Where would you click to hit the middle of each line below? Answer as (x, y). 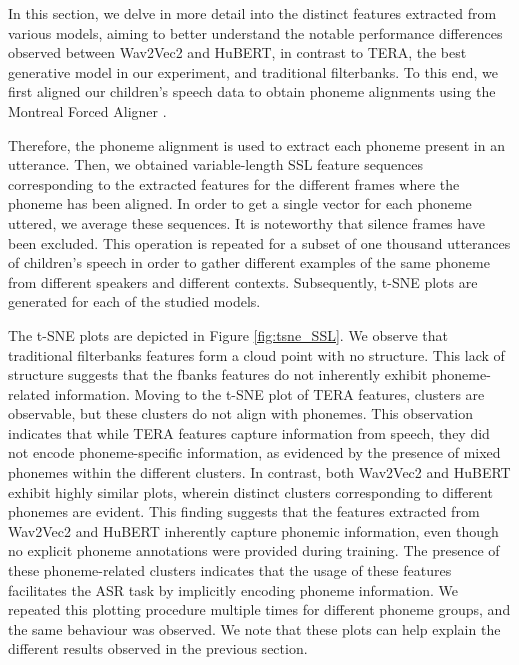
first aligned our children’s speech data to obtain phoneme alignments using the (252, 91)
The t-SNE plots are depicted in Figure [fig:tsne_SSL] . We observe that (228, 334)
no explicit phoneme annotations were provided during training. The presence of (254, 550)
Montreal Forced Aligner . (87, 110)
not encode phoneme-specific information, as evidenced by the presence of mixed (254, 452)
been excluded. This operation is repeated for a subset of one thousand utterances (259, 242)
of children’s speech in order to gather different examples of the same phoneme (249, 262)
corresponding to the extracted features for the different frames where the (234, 183)
